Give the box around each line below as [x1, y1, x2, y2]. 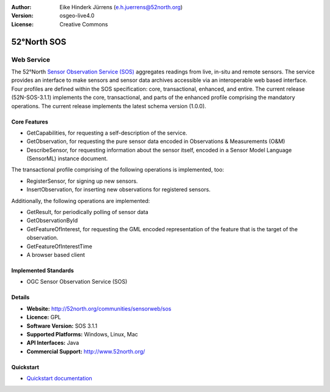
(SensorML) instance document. [26, 155, 108, 162]
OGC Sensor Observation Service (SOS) [26, 278, 128, 286]
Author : [11, 4, 32, 10]
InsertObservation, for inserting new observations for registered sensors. [26, 186, 211, 193]
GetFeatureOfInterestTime [26, 242, 93, 250]
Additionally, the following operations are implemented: [11, 197, 150, 204]
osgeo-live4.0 [59, 12, 95, 20]
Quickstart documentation [26, 375, 93, 382]
